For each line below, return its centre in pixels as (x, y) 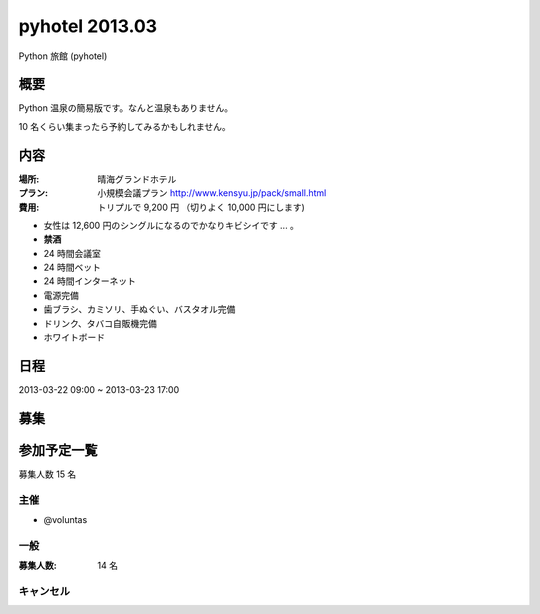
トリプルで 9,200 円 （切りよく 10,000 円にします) (201, 207)
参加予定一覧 (58, 450)
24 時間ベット (72, 267)
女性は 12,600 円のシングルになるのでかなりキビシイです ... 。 (171, 225)
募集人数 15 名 (47, 474)
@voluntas (65, 520)
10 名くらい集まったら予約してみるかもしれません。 (125, 126)
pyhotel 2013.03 (88, 26)
